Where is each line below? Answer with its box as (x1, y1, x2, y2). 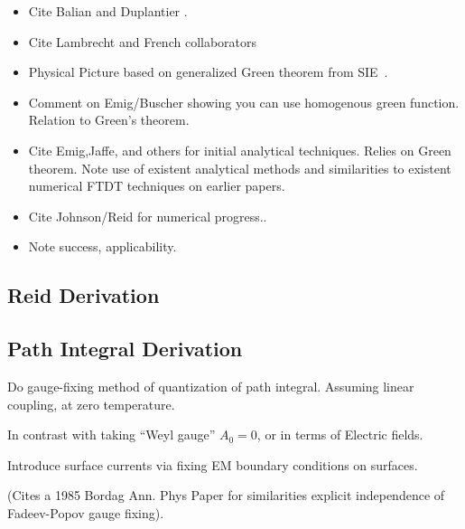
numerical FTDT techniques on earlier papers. (28, 176, 285, 195)
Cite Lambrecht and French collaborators (28, 32, 257, 51)
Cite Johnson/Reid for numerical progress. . (28, 206, 267, 225)
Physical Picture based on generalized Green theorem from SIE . (28, 62, 388, 81)
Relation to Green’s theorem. (28, 110, 190, 129)
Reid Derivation (7, 281, 160, 309)
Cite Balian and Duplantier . (28, 2, 188, 20)
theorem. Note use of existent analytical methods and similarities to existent (28, 158, 451, 177)
